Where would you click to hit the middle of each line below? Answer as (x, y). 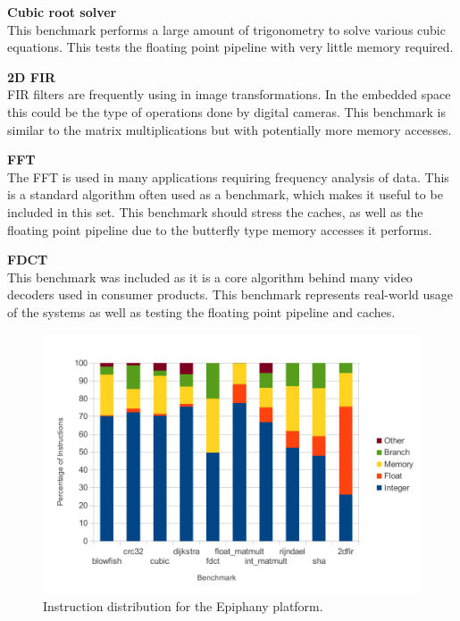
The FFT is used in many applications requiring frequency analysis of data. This (228, 176)
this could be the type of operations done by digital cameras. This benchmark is (226, 111)
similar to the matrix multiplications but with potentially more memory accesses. (230, 129)
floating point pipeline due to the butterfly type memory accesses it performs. (220, 229)
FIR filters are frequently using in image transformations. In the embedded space (229, 94)
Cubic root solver (62, 12)
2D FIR (32, 76)
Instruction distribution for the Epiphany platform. (183, 606)
